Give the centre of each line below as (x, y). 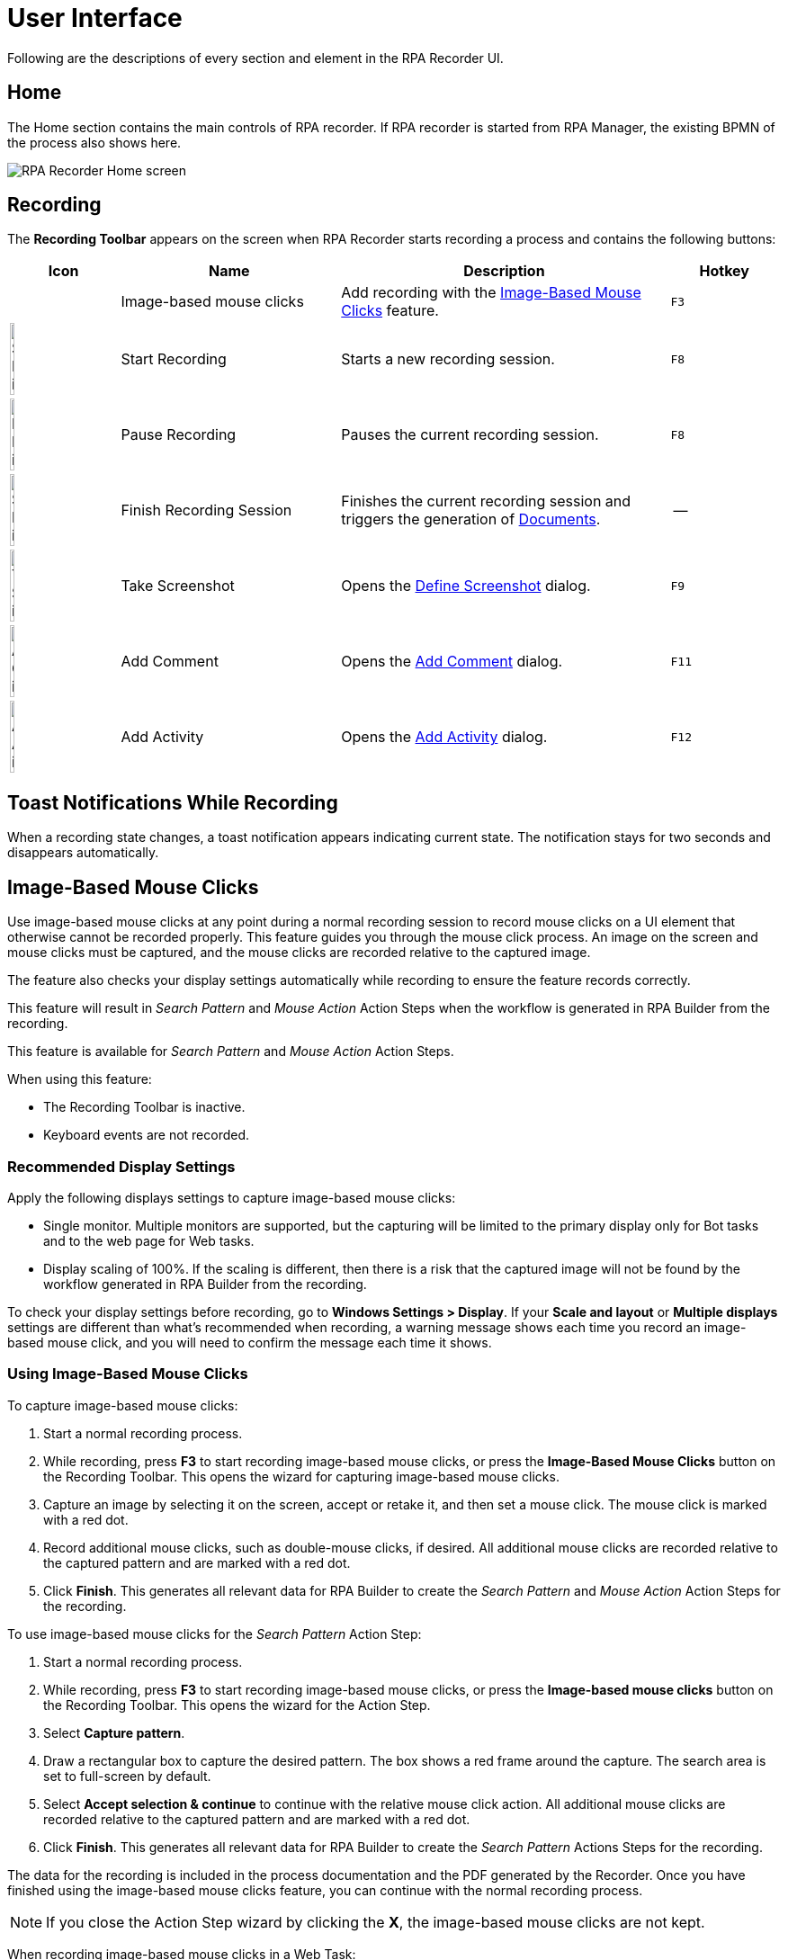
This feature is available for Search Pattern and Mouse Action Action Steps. (231, 1052)
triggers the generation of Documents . (471, 519)
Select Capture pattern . (114, 1732)
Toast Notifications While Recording (173, 802)
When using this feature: (80, 1079)
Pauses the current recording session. (470, 435)
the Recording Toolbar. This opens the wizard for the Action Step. (237, 1705)
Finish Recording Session (206, 510)
